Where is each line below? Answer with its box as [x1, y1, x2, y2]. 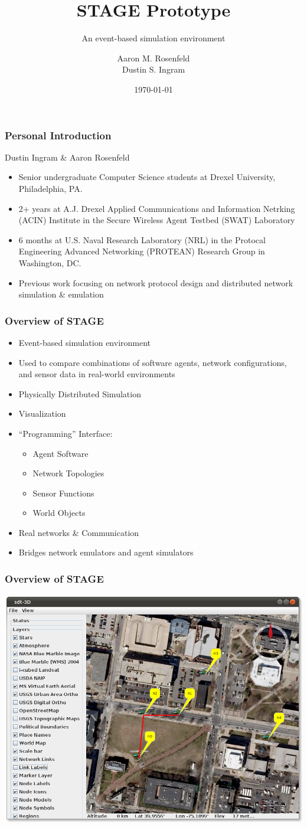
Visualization [18, 407, 66, 420]
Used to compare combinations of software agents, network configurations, [18, 356, 287, 368]
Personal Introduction [5, 128, 112, 142]
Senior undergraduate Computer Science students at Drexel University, [18, 171, 276, 183]
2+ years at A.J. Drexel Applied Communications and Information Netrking [18, 202, 295, 214]
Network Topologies [32, 467, 104, 479]
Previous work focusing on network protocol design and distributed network [18, 276, 293, 289]
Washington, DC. [18, 256, 81, 269]
